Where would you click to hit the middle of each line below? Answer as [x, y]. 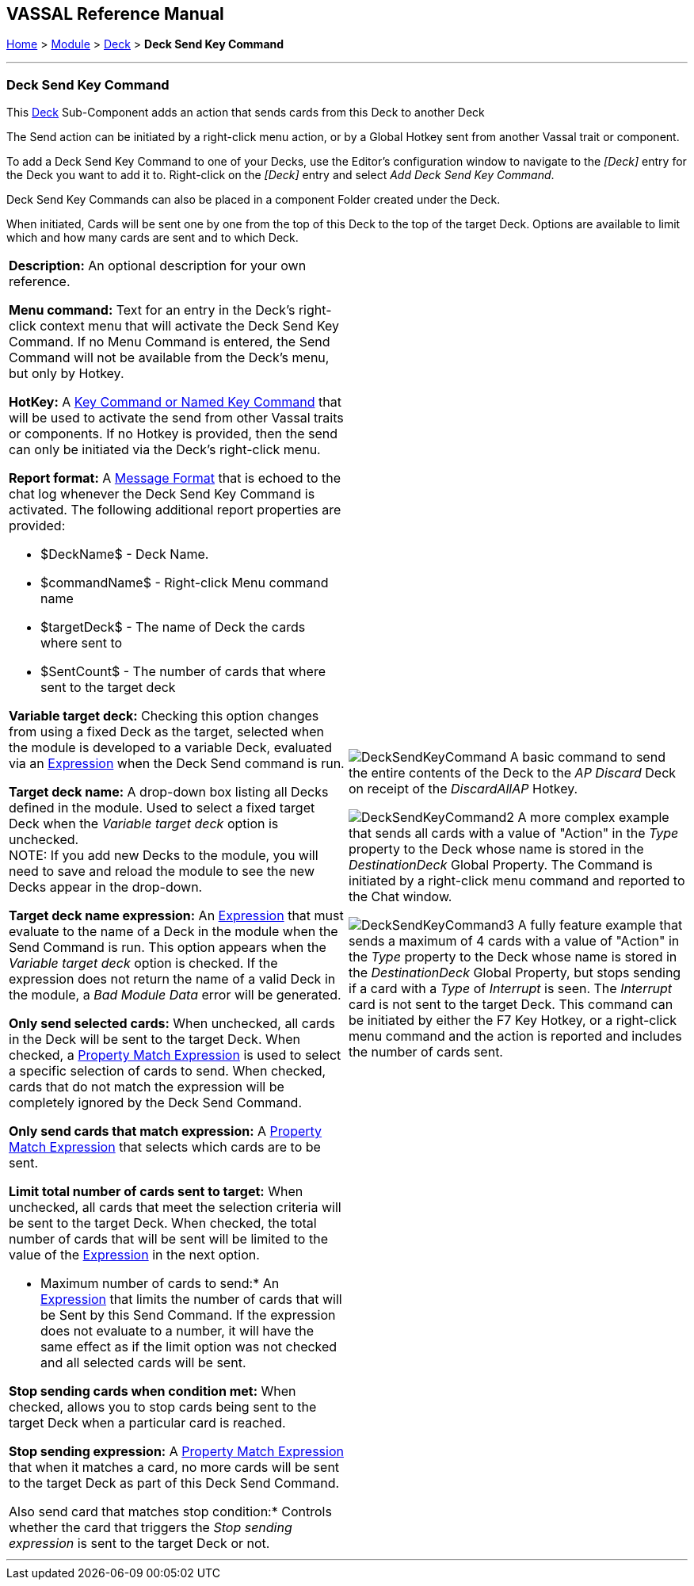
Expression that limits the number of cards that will [191, 1299]
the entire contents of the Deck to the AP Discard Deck [513, 773]
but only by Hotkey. [67, 374]
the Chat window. [400, 897]
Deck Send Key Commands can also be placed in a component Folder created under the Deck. [254, 200]
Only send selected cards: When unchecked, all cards [172, 1024]
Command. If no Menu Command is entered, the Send [170, 342]
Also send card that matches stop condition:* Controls [170, 1512]
